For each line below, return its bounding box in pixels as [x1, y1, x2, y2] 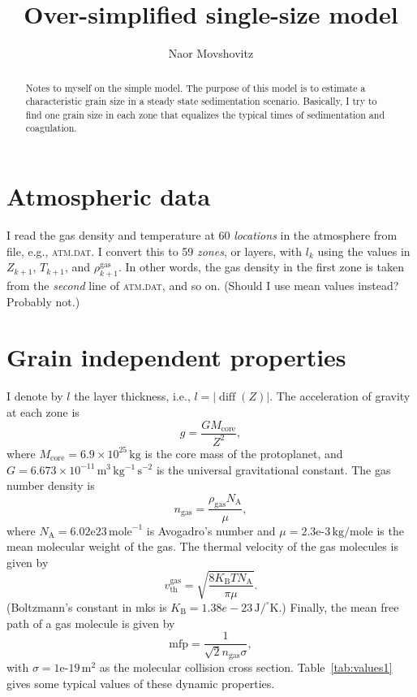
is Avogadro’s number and [146, 522, 276, 539]
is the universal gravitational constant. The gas [156, 461, 391, 478]
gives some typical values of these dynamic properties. [6, 674, 275, 691]
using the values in [317, 242, 411, 259]
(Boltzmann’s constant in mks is [6, 598, 167, 615]
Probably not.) [6, 292, 80, 310]
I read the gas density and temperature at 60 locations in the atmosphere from [6, 227, 398, 244]
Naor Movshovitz [168, 45, 254, 62]
